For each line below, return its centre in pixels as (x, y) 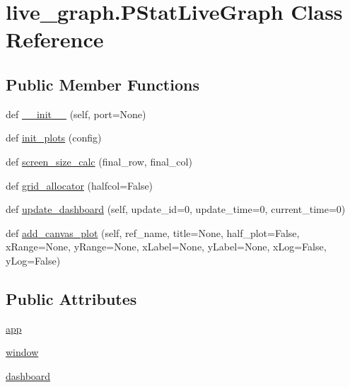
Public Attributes (71, 298)
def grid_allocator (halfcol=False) (80, 185)
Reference (55, 39)
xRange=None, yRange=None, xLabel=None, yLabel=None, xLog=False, (166, 247)
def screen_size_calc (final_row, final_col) (99, 161)
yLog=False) (33, 260)
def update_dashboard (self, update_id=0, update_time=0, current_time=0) (176, 209)
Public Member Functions (103, 84)
